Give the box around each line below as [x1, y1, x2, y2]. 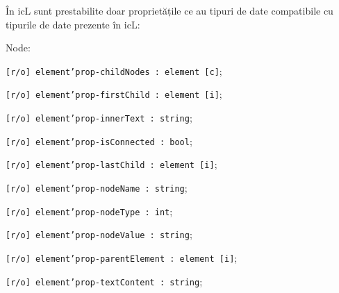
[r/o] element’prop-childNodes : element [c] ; [6, 63, 222, 78]
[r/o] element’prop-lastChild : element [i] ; [6, 157, 217, 171]
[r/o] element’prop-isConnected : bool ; [6, 133, 192, 148]
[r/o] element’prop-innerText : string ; [6, 110, 192, 125]
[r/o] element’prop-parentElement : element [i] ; [6, 251, 238, 265]
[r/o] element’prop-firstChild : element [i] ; [6, 87, 222, 101]
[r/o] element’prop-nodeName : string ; [6, 181, 188, 195]
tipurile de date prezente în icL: [6, 17, 140, 31]
